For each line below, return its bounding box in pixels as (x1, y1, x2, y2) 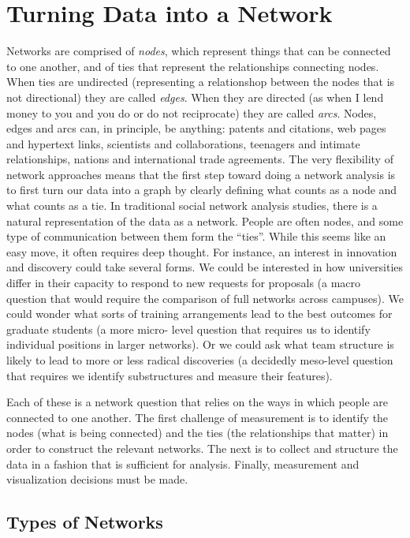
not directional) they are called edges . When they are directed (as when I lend (6, 88, 384, 105)
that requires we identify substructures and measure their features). (6, 367, 333, 383)
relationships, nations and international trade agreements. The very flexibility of (6, 151, 393, 167)
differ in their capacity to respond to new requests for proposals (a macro (6, 275, 361, 291)
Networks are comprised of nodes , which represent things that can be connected (6, 43, 391, 59)
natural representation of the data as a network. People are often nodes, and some (6, 212, 404, 229)
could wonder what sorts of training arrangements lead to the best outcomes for (6, 305, 393, 322)
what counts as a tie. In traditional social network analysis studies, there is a (6, 197, 378, 214)
